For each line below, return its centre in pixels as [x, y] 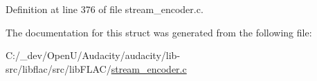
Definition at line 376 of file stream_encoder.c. [105, 9]
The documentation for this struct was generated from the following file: [159, 32]
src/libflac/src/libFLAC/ [58, 68]
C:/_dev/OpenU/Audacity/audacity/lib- [93, 55]
